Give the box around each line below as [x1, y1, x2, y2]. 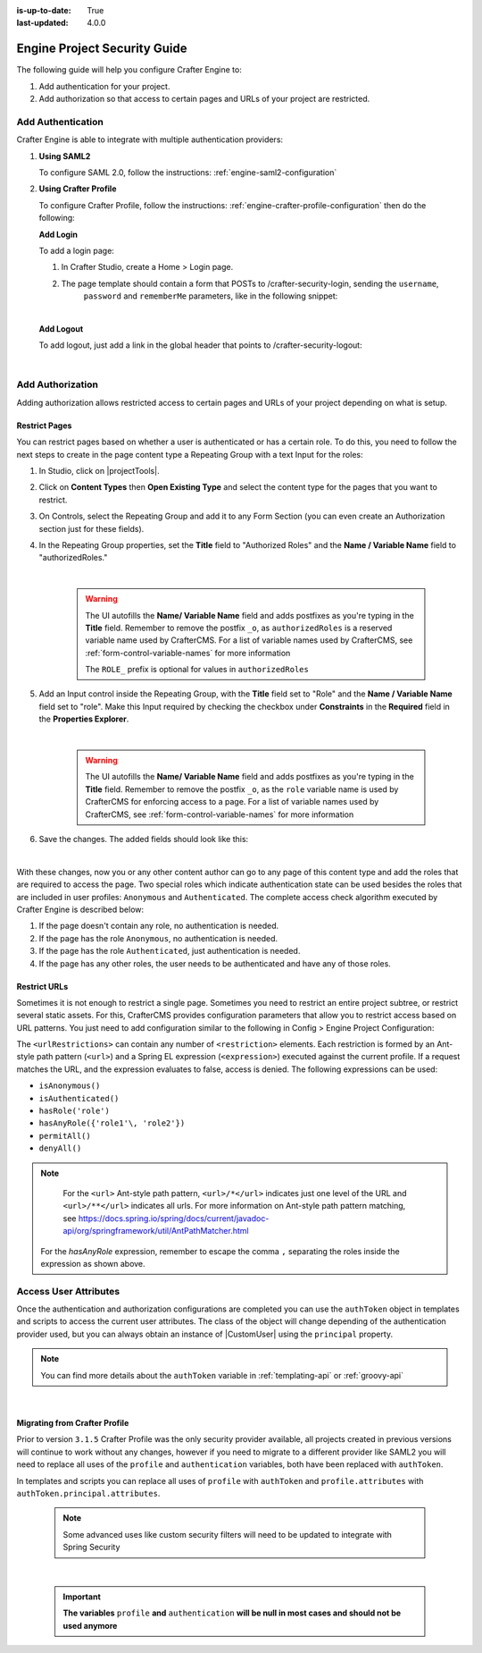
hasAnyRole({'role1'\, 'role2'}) [38, 1118, 186, 1128]
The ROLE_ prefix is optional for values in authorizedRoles [85, 664, 310, 675]
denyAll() [38, 1143, 82, 1153]
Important [62, 1591, 102, 1602]
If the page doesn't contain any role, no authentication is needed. [38, 921, 279, 932]
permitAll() [38, 1131, 91, 1141]
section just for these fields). [38, 523, 145, 534]
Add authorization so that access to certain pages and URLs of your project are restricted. [38, 94, 370, 105]
